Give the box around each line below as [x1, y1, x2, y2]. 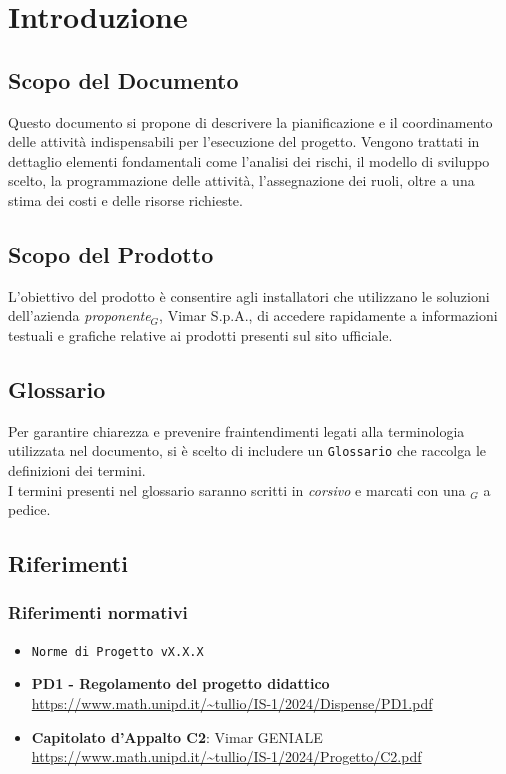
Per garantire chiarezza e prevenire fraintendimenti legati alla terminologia [8, 420, 465, 441]
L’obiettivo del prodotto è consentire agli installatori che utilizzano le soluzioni [8, 285, 490, 306]
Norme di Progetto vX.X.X [31, 644, 204, 659]
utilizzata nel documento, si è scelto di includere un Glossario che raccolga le [8, 440, 487, 461]
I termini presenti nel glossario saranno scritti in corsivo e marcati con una [8, 479, 466, 500]
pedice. [8, 499, 51, 520]
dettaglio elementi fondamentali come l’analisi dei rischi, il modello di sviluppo [8, 150, 490, 171]
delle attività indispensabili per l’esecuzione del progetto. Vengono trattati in [8, 131, 480, 152]
